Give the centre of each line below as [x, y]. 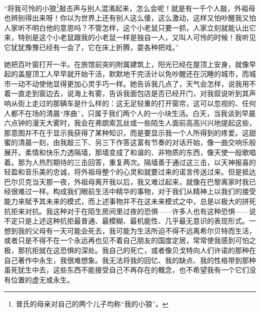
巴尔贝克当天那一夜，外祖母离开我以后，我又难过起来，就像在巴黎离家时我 [126, 181]
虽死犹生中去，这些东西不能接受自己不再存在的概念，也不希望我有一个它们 [126, 270]
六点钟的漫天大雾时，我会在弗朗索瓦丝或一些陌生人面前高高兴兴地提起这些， [130, 123]
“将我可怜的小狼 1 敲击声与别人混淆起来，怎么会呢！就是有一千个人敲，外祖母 [130, 7]
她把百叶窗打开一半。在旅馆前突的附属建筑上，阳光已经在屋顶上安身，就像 [126, 64]
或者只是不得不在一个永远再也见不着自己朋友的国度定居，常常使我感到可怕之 [130, 240]
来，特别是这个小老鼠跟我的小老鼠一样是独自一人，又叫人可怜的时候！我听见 [130, 37]
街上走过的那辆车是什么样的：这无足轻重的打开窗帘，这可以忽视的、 [130, 103]
